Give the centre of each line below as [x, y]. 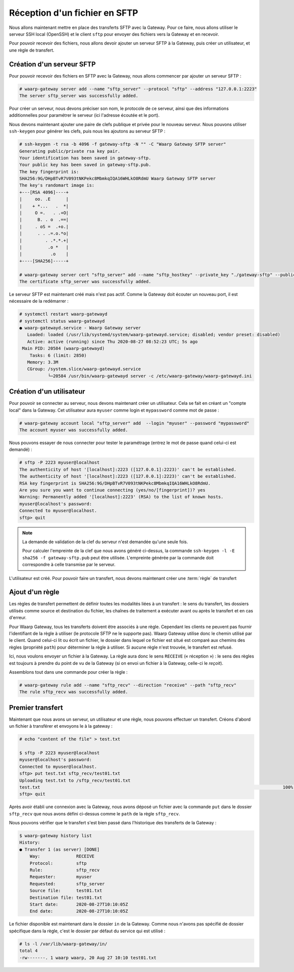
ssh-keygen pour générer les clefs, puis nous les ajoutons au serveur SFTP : [87, 131]
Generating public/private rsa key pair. [70, 151]
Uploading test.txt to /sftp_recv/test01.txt [75, 780]
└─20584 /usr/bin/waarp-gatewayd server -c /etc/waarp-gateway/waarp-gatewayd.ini [150, 376]
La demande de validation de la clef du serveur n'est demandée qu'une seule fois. [105, 542]
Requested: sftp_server [67, 884]
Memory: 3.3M [43, 362]
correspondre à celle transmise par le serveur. [69, 565]
